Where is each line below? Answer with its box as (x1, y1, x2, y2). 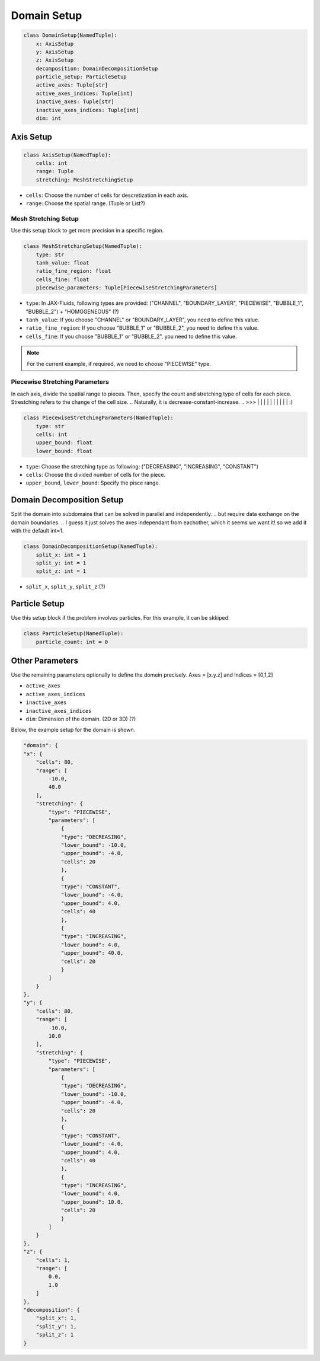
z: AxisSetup (36, 57, 74, 63)
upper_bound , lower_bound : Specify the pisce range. (25, 479, 161, 486)
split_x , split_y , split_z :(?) (25, 583, 106, 590)
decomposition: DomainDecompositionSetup (36, 65, 158, 72)
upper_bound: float (36, 439, 93, 446)
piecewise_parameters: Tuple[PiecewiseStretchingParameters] (36, 285, 217, 291)
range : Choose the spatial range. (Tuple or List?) (25, 200, 145, 207)
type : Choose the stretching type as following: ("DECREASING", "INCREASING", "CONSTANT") (25, 463, 259, 470)
